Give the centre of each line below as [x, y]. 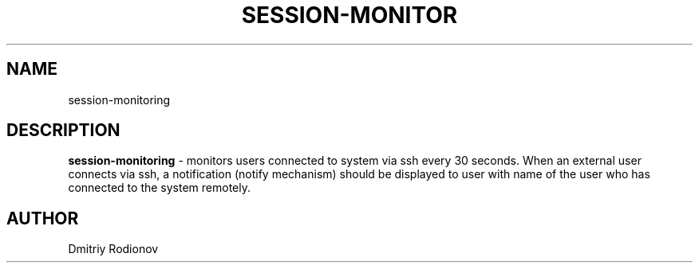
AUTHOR [43, 218]
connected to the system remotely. [159, 188]
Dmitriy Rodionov [113, 249]
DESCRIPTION [63, 131]
